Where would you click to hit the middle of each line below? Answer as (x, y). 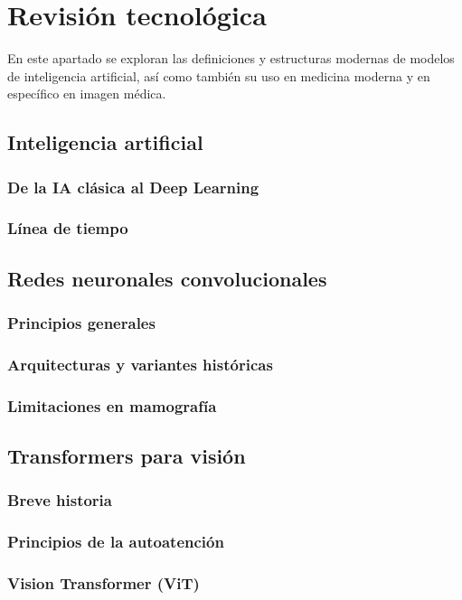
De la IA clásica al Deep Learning (133, 187)
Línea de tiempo (68, 228)
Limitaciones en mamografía (112, 405)
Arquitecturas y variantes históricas (140, 364)
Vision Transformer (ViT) (104, 583)
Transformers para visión (127, 456)
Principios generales (81, 323)
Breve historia (60, 500)
